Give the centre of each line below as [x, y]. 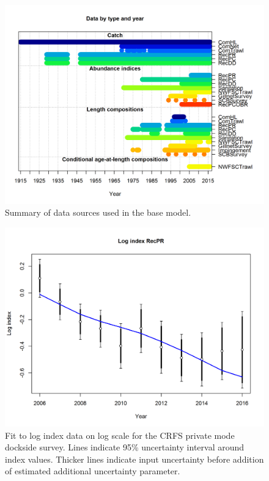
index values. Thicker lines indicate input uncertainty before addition [134, 459]
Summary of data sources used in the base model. [98, 212]
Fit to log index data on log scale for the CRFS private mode [120, 435]
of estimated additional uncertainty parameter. [93, 471]
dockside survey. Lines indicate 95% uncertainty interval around [125, 447]
